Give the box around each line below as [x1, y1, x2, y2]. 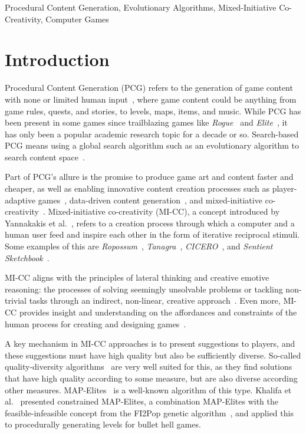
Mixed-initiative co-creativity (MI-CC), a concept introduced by [48, 205, 280, 218]
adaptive [5, 193, 36, 206]
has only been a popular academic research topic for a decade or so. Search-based [5, 127, 299, 140]
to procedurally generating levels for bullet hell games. [5, 418, 201, 430]
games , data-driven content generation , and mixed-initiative [38, 193, 262, 206]
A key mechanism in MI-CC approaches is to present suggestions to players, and [5, 337, 295, 350]
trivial [5, 294, 27, 307]
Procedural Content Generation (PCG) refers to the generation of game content [5, 81, 293, 94]
